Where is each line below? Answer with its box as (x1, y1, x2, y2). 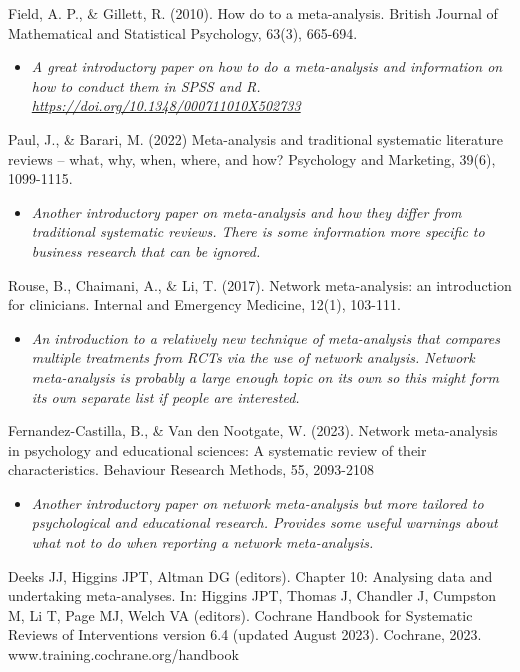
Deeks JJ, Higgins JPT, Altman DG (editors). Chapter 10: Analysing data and (8, 565, 493, 586)
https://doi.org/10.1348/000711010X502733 (31, 95, 301, 116)
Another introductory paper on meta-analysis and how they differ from (31, 201, 462, 222)
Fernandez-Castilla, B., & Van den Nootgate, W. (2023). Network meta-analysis (8, 420, 498, 441)
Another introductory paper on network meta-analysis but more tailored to (31, 492, 484, 513)
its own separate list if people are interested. (31, 386, 300, 407)
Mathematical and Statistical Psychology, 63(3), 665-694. (8, 22, 358, 43)
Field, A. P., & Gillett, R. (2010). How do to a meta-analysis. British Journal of (8, 3, 498, 23)
